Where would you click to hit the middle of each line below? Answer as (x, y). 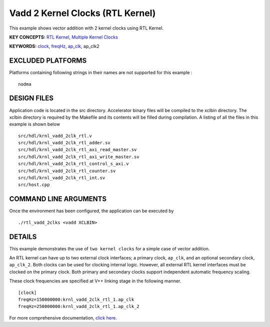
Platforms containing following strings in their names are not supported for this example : (101, 73)
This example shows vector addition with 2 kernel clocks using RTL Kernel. (86, 28)
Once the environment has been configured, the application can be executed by (91, 211)
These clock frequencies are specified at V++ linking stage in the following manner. (95, 281)
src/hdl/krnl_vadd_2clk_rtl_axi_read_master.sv (77, 150)
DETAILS (23, 237)
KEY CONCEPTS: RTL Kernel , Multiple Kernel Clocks (64, 37)
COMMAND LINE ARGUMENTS (58, 199)
